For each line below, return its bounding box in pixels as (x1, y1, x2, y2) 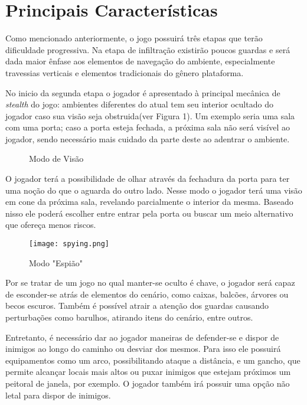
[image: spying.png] (29, 240, 110, 249)
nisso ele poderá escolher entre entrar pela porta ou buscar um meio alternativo (5, 207, 293, 219)
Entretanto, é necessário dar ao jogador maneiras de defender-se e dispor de (5, 331, 279, 343)
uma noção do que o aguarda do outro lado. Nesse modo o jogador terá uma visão (5, 184, 302, 196)
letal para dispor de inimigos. (5, 388, 111, 401)
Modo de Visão (29, 152, 84, 165)
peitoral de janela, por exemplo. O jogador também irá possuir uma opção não (5, 377, 290, 390)
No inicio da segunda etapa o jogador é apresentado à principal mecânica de (5, 86, 280, 99)
